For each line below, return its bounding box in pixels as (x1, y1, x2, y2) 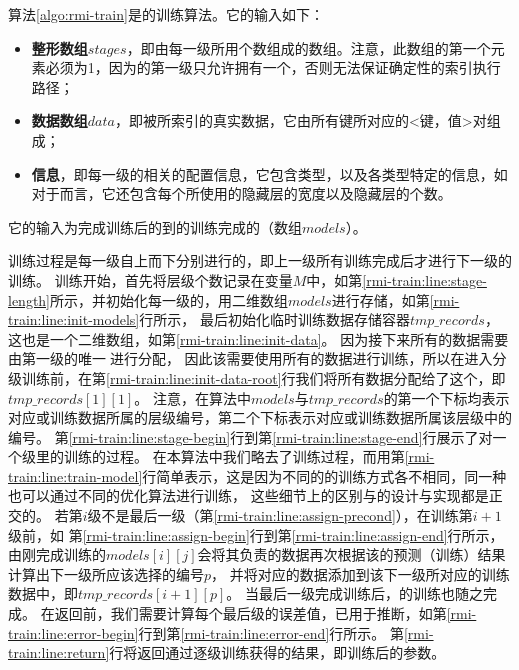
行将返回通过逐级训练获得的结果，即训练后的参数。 (109, 642, 446, 663)
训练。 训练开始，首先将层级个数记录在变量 (8, 269, 293, 290)
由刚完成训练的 (8, 544, 106, 565)
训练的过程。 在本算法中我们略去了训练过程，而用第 (63, 446, 405, 467)
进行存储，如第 (331, 289, 430, 310)
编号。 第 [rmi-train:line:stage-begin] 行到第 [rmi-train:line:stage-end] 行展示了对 (8, 426, 493, 447)
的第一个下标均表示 (383, 387, 510, 408)
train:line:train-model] (8, 465, 143, 486)
